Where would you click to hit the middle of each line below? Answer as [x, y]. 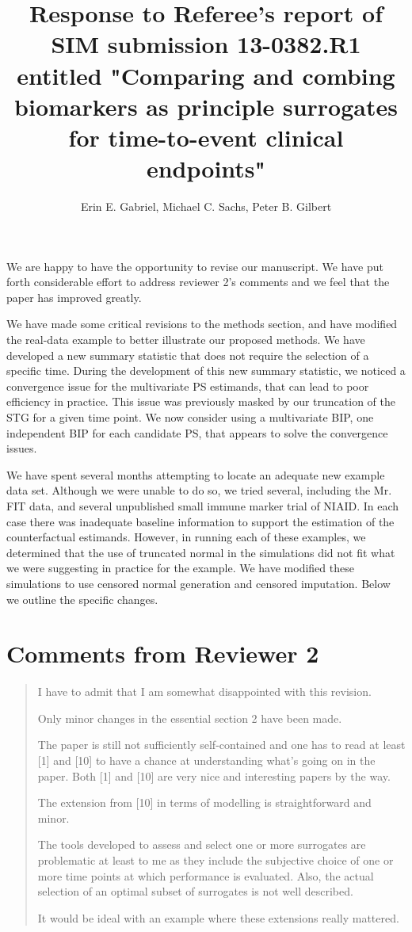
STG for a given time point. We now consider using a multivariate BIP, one [190, 417]
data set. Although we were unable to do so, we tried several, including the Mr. [199, 490]
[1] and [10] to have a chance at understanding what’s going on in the [206, 760]
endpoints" [206, 168]
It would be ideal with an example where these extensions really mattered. [218, 917]
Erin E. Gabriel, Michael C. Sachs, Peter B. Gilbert [206, 206]
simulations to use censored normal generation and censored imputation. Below [198, 583]
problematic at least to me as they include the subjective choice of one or [216, 860]
